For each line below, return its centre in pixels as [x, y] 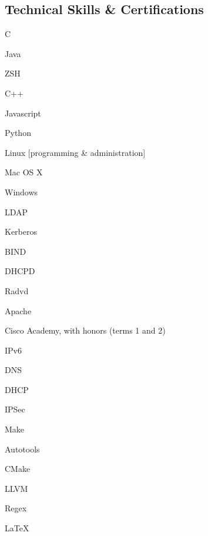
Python [18, 133]
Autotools [22, 449]
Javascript [23, 113]
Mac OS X [24, 172]
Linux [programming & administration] [75, 152]
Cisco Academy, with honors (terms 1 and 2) [85, 330]
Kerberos [21, 232]
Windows [21, 192]
